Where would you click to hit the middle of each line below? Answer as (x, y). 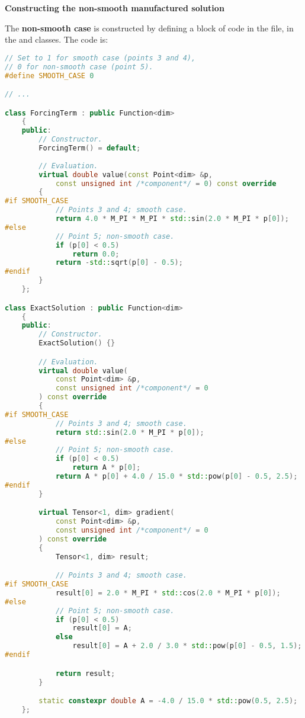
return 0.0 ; (96, 254)
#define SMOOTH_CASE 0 (49, 76)
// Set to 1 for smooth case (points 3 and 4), (100, 58)
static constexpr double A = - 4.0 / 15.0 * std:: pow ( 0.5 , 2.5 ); (168, 701)
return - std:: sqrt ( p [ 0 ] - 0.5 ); (119, 263)
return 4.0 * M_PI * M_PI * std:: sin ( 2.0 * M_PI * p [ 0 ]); (172, 219)
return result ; (85, 673)
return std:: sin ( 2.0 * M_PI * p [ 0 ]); (130, 432)
